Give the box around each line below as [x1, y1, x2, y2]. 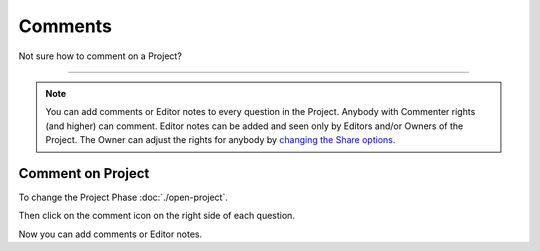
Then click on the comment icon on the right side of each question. [18, 210, 295, 222]
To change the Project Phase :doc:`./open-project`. [18, 191, 229, 204]
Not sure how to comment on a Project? [18, 50, 182, 62]
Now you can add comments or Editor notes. [18, 228, 203, 240]
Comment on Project [18, 165, 150, 182]
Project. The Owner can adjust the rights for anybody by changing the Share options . [45, 134, 396, 146]
